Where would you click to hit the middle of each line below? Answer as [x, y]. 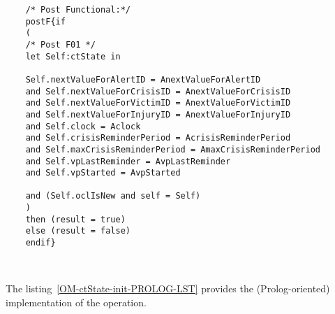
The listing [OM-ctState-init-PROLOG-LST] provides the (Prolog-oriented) [168, 288]
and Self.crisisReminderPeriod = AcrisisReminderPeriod [158, 138]
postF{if [45, 21]
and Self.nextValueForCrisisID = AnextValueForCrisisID [158, 91]
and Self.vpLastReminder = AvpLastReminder [128, 161]
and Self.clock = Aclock [83, 126]
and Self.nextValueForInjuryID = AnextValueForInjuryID [158, 114]
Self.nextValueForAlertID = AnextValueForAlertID [143, 79]
